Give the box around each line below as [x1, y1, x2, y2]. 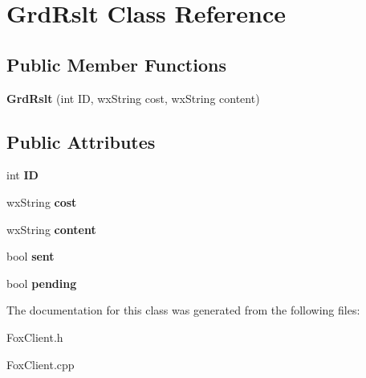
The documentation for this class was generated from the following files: [6, 302, 360, 318]
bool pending [6, 274, 77, 291]
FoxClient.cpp [6, 355, 75, 372]
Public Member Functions [6, 51, 226, 76]
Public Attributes [6, 129, 156, 154]
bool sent [6, 248, 55, 265]
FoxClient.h [6, 328, 63, 345]
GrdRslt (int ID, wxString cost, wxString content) [6, 89, 260, 106]
